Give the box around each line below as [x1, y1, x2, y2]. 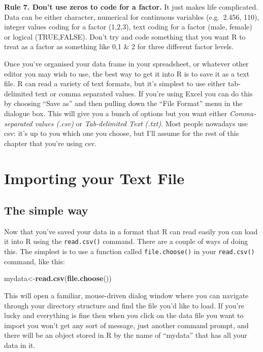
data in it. [4, 339, 36, 350]
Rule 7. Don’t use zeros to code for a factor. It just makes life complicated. [4, 2, 258, 12]
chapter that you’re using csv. [4, 137, 97, 148]
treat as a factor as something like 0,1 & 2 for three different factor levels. [4, 41, 234, 52]
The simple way [4, 202, 88, 218]
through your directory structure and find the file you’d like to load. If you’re [4, 300, 244, 310]
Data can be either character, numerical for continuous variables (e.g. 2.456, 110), [4, 11, 259, 22]
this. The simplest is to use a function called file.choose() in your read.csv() [4, 246, 255, 257]
